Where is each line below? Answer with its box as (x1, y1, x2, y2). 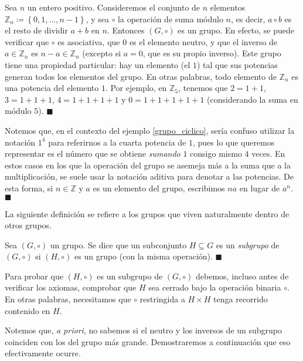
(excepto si (82, 47, 121, 59)
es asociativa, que (57, 35, 120, 48)
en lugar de (239, 181, 280, 194)
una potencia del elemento (5, 82, 99, 94)
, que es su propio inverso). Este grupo (142, 47, 281, 59)
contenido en (5, 304, 50, 316)
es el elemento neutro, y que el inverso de (129, 35, 278, 48)
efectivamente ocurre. (5, 347, 81, 359)
